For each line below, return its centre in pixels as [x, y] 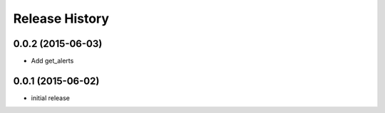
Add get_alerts [52, 61]
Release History [61, 18]
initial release [51, 98]
